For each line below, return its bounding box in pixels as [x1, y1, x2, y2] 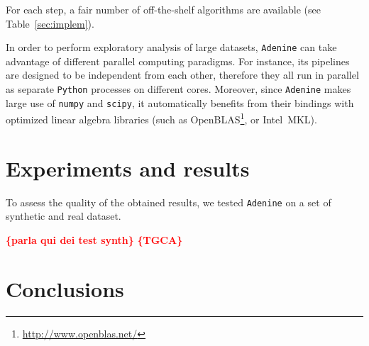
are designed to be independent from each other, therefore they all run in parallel [6, 67, 359, 82]
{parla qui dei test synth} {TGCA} [6, 232, 183, 247]
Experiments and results [6, 153, 250, 182]
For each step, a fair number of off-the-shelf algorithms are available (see [6, 2, 321, 16]
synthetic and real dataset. [6, 208, 121, 223]
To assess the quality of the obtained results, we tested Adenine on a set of [6, 194, 331, 209]
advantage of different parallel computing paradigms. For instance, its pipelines [6, 53, 350, 68]
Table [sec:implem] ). [6, 16, 94, 30]
